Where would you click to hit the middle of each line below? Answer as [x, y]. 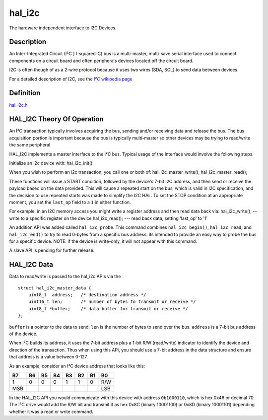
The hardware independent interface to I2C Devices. [63, 28]
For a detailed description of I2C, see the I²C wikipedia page [71, 79]
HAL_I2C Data [31, 265]
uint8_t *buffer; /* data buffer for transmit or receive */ [108, 309]
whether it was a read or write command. [51, 412]
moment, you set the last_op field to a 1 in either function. [70, 202]
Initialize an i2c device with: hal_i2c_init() [51, 163]
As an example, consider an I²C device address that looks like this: [77, 366]
